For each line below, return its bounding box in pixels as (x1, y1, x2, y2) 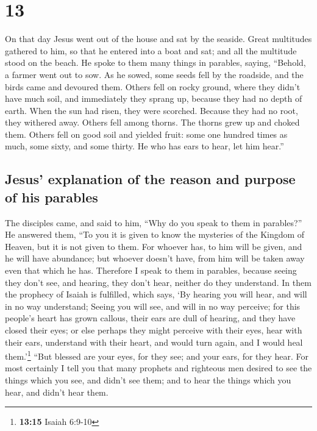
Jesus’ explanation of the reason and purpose (5, 169, 296, 188)
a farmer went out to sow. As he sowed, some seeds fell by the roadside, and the (5, 68, 304, 80)
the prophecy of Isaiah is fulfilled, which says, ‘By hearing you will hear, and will (5, 288, 307, 301)
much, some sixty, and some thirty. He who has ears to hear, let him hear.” (5, 140, 284, 152)
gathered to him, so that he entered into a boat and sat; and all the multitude (5, 44, 297, 57)
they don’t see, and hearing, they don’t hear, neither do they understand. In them (5, 276, 312, 288)
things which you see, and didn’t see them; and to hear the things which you (5, 374, 291, 386)
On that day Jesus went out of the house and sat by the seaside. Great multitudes (5, 32, 312, 45)
